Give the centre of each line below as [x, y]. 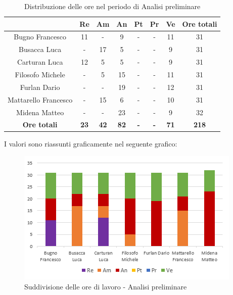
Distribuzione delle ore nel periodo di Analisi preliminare [112, 6]
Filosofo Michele [40, 74]
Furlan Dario [40, 87]
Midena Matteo [40, 112]
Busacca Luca [40, 49]
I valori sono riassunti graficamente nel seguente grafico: [91, 144]
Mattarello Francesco [40, 99]
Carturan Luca [40, 62]
